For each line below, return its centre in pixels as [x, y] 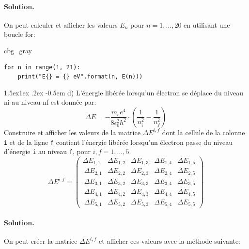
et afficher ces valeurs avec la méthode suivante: [170, 241]
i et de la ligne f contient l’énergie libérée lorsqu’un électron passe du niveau [118, 142]
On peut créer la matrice [41, 241]
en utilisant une [207, 24]
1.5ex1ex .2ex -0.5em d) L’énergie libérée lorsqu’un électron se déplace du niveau [124, 92]
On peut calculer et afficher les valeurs [61, 24]
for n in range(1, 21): [42, 67]
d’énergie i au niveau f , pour [47, 151]
